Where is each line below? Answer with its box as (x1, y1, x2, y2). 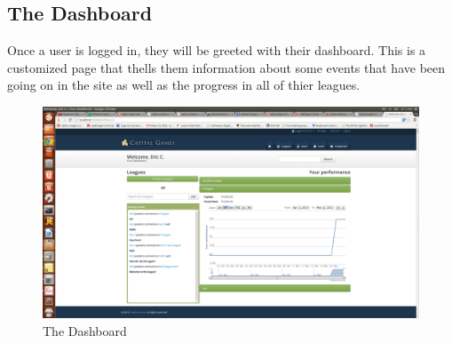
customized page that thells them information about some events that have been (7, 58, 446, 76)
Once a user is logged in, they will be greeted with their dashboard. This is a (7, 41, 426, 60)
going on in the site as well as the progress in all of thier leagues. (7, 76, 361, 94)
